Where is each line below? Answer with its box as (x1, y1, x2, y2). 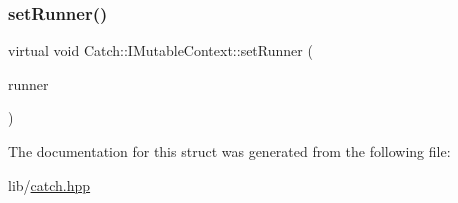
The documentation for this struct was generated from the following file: (8, 141, 451, 161)
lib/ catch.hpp (8, 174, 91, 195)
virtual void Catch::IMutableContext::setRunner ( (8, 40, 313, 61)
